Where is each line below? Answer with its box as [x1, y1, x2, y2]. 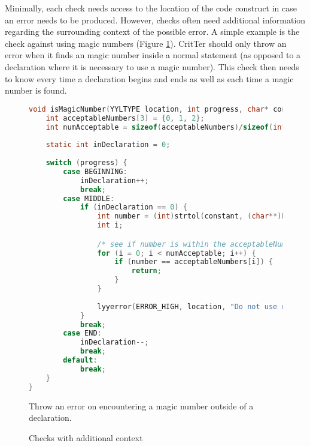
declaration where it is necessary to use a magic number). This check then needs [5, 60, 299, 73]
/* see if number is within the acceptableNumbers [97, 240, 303, 249]
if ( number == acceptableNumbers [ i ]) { [114, 258, 273, 267]
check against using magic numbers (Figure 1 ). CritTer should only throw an [5, 37, 287, 49]
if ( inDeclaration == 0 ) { [80, 203, 187, 212]
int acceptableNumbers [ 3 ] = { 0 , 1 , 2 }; [45, 113, 205, 122]
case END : [63, 329, 102, 338]
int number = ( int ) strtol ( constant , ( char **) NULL [97, 212, 299, 221]
